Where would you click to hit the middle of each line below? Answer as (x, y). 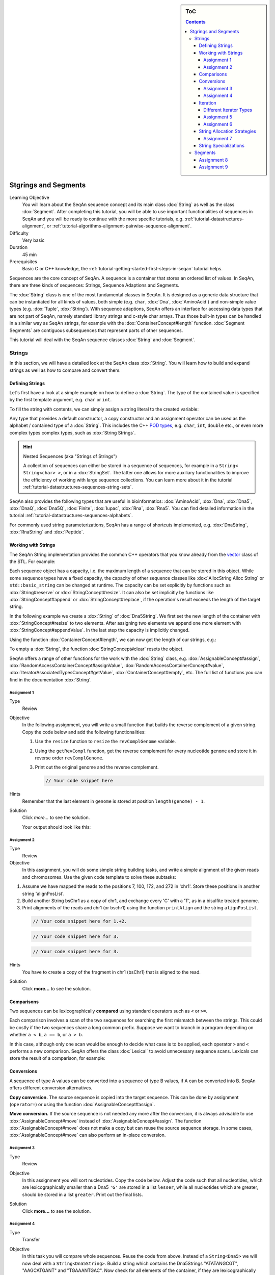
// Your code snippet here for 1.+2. (80, 921)
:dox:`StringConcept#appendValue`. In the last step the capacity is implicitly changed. (100, 630)
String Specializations (222, 145)
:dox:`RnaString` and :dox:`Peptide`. (47, 532)
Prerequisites (23, 262)
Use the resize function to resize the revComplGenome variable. (105, 742)
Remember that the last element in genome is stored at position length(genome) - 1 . (114, 801)
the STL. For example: (32, 562)
